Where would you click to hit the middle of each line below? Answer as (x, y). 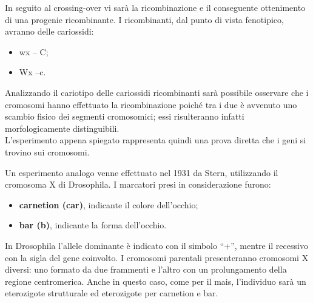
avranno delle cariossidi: (49, 31)
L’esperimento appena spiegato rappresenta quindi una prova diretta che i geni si (156, 140)
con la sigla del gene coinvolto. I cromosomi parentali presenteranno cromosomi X (157, 257)
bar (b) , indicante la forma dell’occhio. (93, 225)
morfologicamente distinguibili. (62, 128)
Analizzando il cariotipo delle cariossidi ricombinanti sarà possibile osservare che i (157, 92)
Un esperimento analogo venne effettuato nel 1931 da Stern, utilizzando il (142, 172)
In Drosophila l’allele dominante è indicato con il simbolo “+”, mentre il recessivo (156, 245)
